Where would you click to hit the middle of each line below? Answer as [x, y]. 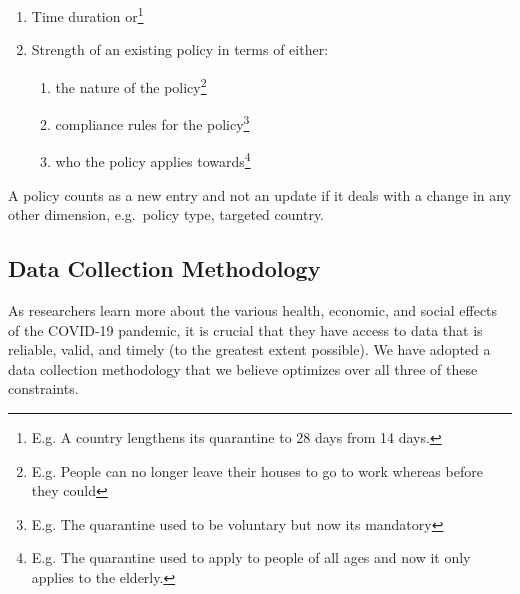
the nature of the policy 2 [131, 85]
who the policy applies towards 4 [153, 159]
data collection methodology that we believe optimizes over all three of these [243, 368]
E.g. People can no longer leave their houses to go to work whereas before [257, 470]
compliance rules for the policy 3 [152, 122]
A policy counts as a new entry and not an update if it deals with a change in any [260, 194]
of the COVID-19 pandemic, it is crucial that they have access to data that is [245, 329]
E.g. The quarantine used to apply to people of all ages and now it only [251, 557]
